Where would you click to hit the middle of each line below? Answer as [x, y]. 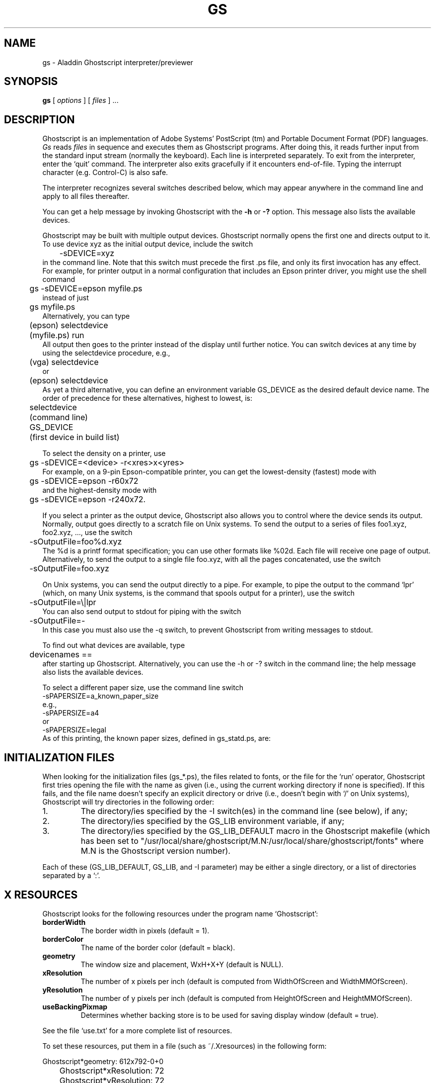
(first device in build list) [74, 437]
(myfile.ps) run [57, 335]
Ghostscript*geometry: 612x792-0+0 [103, 1061]
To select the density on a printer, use [104, 453]
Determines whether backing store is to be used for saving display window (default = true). [229, 1015]
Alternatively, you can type [86, 316]
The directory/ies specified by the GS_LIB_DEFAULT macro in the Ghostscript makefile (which [255, 831]
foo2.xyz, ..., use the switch [87, 533]
